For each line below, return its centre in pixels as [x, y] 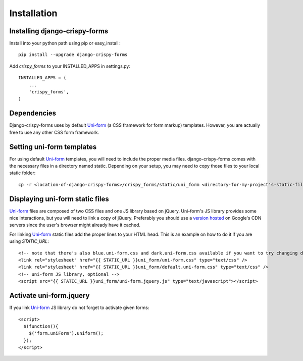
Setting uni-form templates [53, 147]
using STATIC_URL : [29, 241]
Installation [33, 13]
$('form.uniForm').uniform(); [66, 333]
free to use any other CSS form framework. [54, 132]
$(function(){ [41, 326]
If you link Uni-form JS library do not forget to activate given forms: [79, 307]
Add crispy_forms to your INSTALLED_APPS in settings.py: [70, 66]
